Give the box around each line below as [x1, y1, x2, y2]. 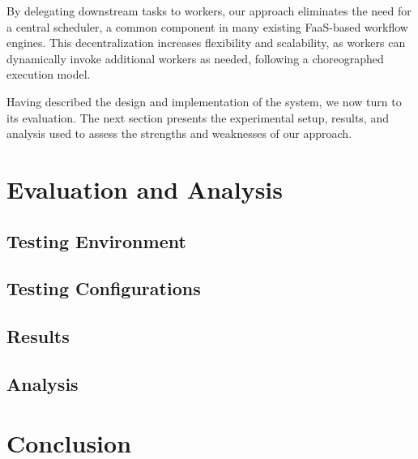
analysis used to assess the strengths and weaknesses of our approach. [6, 125, 352, 142]
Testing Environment [6, 228, 186, 253]
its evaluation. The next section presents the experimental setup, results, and [6, 109, 389, 126]
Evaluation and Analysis [6, 172, 283, 205]
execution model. [6, 66, 91, 83]
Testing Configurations [6, 276, 201, 301]
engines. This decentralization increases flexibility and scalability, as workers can [6, 34, 406, 51]
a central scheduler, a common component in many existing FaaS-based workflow [6, 18, 408, 35]
